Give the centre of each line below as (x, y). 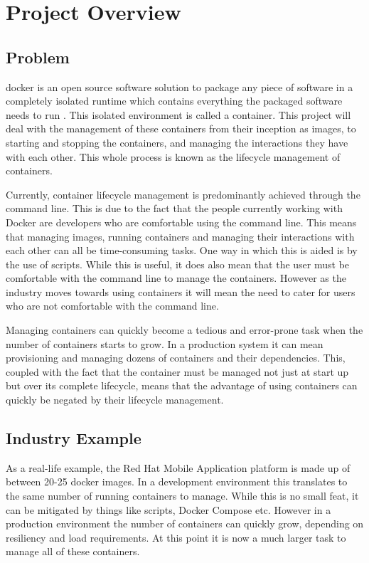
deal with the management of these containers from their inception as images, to (181, 128)
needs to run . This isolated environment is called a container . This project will (178, 114)
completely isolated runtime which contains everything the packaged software (174, 101)
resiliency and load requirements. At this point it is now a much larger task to (176, 537)
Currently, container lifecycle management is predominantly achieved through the (183, 194)
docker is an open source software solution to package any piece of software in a (180, 86)
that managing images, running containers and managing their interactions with (180, 236)
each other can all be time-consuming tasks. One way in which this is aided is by (182, 250)
